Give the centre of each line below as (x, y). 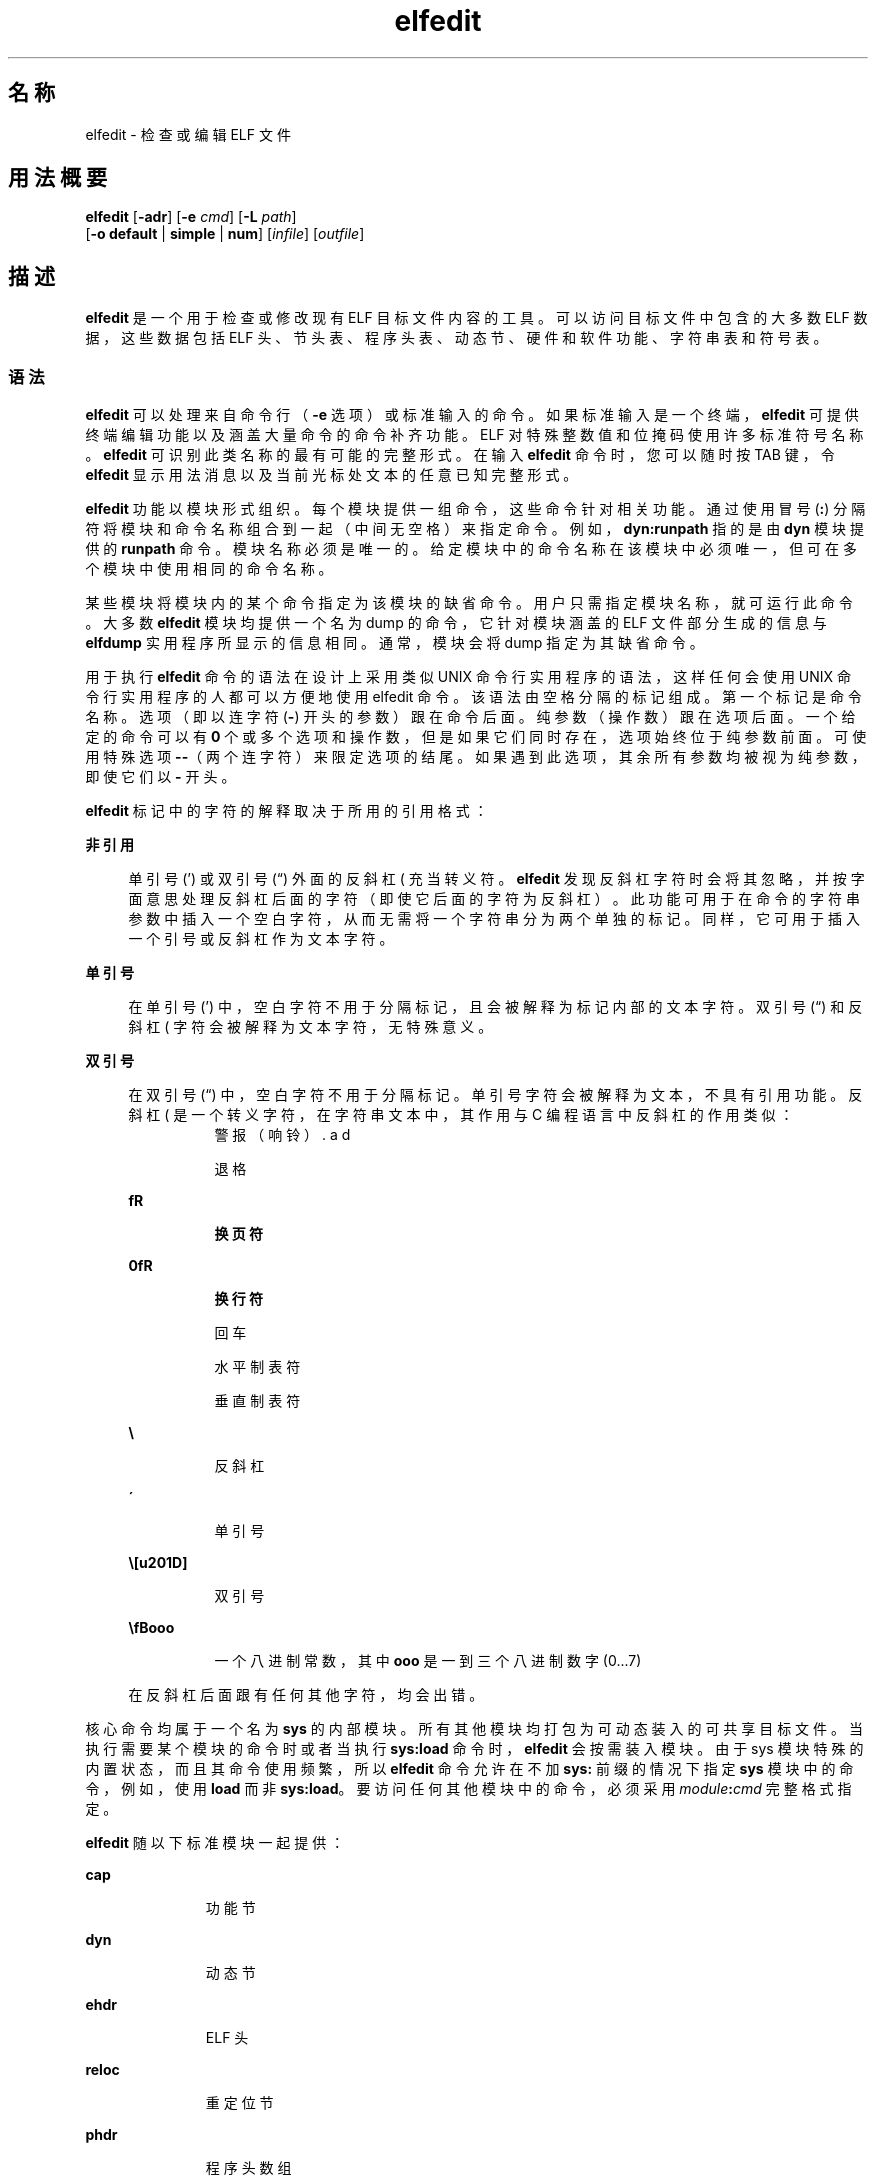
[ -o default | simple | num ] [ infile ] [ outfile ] (225, 234)
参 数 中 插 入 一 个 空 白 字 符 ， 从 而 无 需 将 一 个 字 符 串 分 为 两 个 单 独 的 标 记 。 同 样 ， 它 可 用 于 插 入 (494, 919)
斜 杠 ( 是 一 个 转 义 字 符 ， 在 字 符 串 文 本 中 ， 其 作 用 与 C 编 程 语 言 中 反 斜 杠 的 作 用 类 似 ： (461, 1115)
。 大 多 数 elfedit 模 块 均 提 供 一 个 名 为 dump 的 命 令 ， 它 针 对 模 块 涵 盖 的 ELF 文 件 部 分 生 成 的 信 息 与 (456, 623)
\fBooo (151, 1628)
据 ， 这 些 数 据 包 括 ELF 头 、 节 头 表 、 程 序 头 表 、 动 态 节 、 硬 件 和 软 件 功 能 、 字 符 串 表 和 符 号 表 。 (456, 338)
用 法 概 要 (57, 178)
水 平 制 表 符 (257, 1367)
